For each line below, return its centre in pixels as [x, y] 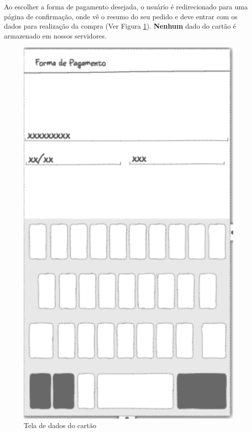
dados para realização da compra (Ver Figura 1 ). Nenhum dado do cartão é [120, 26]
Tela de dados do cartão [60, 425]
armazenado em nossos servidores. [55, 35]
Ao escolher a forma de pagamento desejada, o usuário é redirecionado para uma [126, 6]
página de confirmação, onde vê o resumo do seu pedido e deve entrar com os [121, 16]
